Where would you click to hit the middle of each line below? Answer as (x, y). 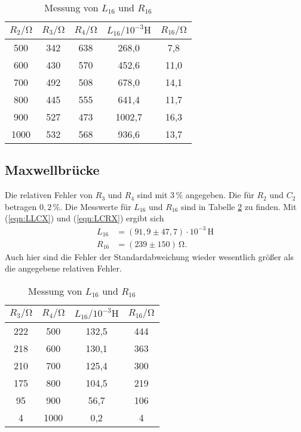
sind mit (152, 195)
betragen (21, 206)
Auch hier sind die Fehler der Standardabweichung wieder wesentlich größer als (149, 256)
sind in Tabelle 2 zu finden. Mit (239, 206)
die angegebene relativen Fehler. (63, 268)
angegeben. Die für (220, 195)
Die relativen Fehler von (49, 195)
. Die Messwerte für (96, 206)
